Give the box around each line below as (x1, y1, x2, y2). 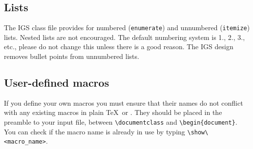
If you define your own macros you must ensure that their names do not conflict (4, 97, 243, 108)
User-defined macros (4, 75, 109, 90)
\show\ (187, 129, 209, 136)
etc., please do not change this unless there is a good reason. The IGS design (4, 41, 233, 52)
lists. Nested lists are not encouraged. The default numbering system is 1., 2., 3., (4, 32, 245, 42)
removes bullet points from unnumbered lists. (4, 51, 139, 61)
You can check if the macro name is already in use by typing (4, 126, 185, 136)
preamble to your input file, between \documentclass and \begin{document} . (4, 117, 237, 127)
